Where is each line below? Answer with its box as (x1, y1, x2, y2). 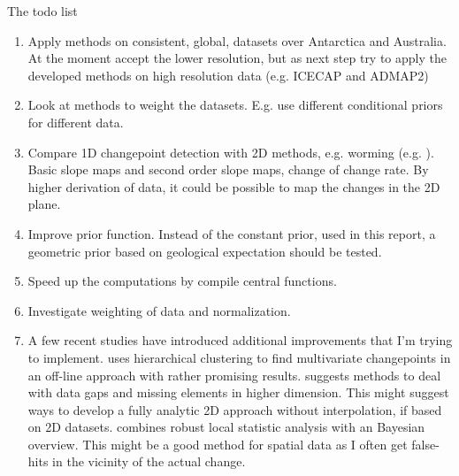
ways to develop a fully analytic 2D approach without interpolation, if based (27, 400, 442, 418)
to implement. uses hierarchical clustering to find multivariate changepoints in (27, 348, 451, 366)
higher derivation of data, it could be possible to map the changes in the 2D (27, 177, 440, 196)
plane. (27, 195, 61, 213)
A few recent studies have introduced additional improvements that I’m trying (27, 331, 453, 349)
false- (411, 434, 440, 453)
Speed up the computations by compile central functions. (27, 272, 337, 290)
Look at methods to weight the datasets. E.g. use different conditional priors (27, 96, 443, 114)
